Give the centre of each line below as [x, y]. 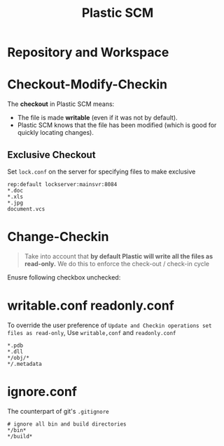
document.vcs [26, 209]
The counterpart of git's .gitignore [58, 411]
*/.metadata [24, 364]
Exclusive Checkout [51, 155]
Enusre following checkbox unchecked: [64, 277]
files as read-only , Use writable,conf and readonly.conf [92, 332]
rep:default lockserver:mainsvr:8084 [62, 184]
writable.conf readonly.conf [91, 306]
